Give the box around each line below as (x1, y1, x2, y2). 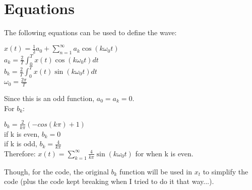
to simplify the (203, 166, 248, 176)
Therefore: (4, 148, 36, 158)
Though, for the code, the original (4, 166, 109, 176)
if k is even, (4, 128, 40, 139)
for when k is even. (135, 148, 194, 158)
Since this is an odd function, (4, 92, 95, 103)
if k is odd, (4, 138, 37, 149)
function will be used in (119, 166, 192, 176)
